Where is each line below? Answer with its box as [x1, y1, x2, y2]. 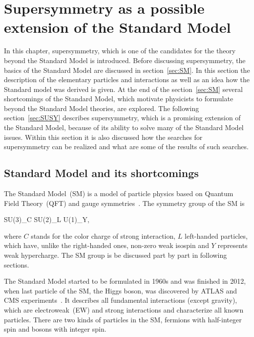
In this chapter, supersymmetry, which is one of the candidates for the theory [4, 45, 236, 56]
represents [217, 240, 248, 250]
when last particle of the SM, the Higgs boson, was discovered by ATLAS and [4, 285, 237, 295]
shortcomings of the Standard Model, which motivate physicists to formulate [4, 93, 233, 104]
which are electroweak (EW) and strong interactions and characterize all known [4, 304, 244, 315]
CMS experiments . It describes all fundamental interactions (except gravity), [4, 295, 237, 305]
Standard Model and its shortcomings [4, 165, 199, 180]
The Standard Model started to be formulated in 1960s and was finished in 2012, [4, 276, 246, 286]
